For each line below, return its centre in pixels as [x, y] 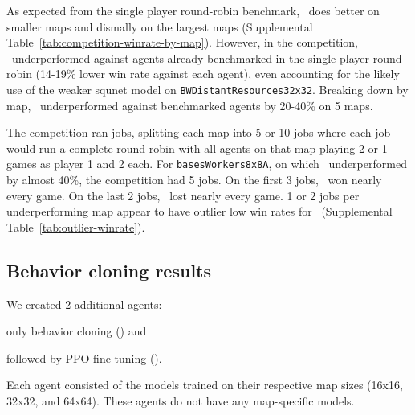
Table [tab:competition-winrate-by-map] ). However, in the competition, [183, 42]
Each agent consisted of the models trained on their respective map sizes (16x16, [205, 385]
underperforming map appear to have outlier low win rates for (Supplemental [199, 211]
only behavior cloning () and [77, 331]
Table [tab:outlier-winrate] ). [76, 226]
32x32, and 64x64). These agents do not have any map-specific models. [181, 401]
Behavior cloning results [109, 270]
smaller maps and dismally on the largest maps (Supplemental [160, 26]
